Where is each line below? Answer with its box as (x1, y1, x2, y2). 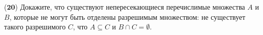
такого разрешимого (4, 21, 66, 32)
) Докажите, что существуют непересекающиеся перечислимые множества (15, 2, 245, 12)
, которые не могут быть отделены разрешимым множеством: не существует (9, 11, 246, 22)
